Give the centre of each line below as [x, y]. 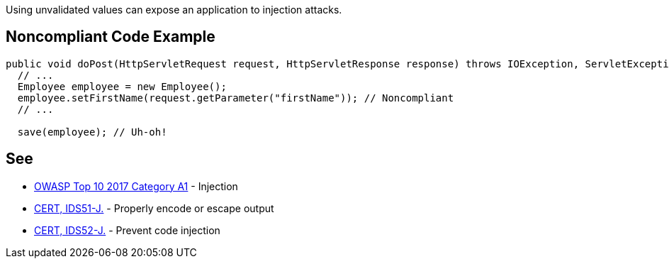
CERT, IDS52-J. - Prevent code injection [127, 230]
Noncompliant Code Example [111, 37]
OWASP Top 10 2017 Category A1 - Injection [136, 186]
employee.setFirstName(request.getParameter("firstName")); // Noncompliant [236, 98]
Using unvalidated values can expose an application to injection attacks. [174, 10]
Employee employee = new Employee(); [122, 86]
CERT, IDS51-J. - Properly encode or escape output [154, 208]
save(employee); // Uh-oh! [92, 132]
